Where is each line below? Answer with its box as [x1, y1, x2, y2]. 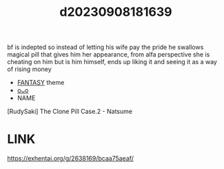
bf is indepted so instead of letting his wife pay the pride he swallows [7, 43, 204, 52]
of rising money [7, 65, 52, 73]
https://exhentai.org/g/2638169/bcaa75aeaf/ [7, 155, 134, 163]
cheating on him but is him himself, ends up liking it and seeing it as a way [7, 58, 217, 66]
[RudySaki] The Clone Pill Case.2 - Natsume [7, 108, 133, 116]
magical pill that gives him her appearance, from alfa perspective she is [7, 50, 210, 59]
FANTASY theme [17, 79, 65, 87]
